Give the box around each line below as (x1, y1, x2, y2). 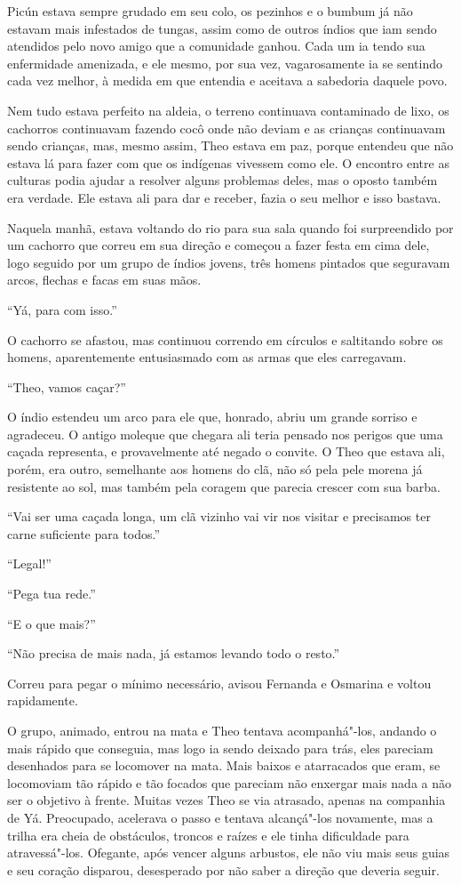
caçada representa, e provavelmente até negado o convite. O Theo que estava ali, (7, 442, 445, 461)
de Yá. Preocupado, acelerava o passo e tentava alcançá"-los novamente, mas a (7, 808, 433, 826)
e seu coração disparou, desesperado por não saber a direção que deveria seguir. (7, 860, 440, 879)
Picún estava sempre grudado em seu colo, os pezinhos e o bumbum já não (7, 2, 413, 20)
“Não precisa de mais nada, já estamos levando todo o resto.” (7, 644, 340, 663)
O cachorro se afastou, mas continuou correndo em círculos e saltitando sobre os (7, 330, 443, 349)
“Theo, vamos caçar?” (7, 377, 126, 396)
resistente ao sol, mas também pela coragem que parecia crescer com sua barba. (7, 477, 441, 495)
